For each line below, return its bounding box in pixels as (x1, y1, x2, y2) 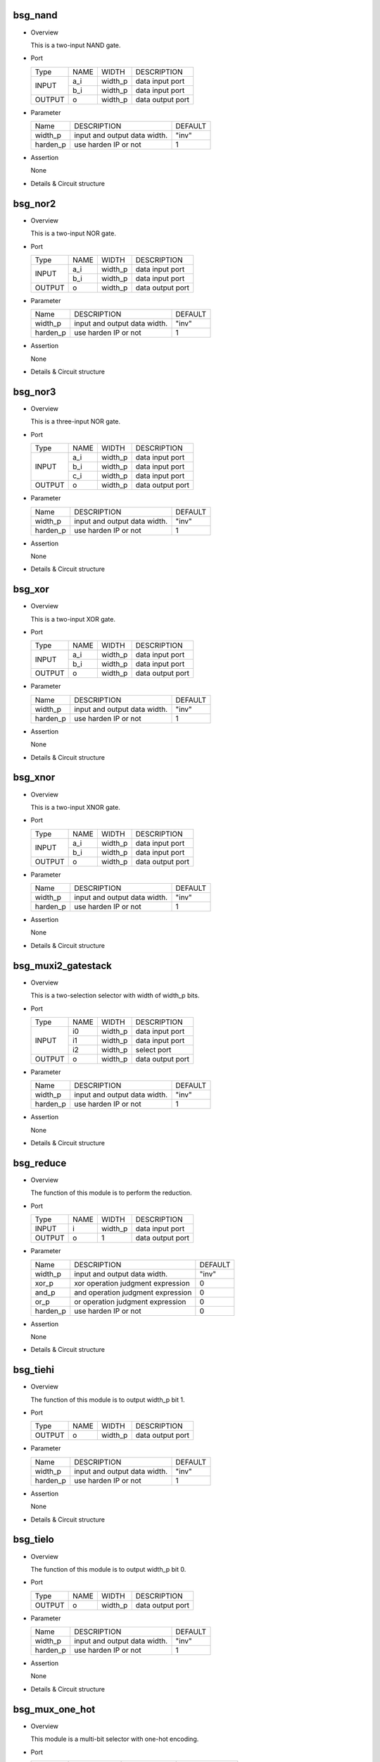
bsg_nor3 (13, 386, 56, 398)
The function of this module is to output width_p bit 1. (30, 1396, 185, 1404)
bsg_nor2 (13, 197, 56, 209)
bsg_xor (13, 584, 49, 596)
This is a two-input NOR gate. (30, 229, 116, 238)
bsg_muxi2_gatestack (13, 959, 113, 972)
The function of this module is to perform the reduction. (30, 1188, 193, 1197)
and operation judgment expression (74, 1287, 192, 1297)
